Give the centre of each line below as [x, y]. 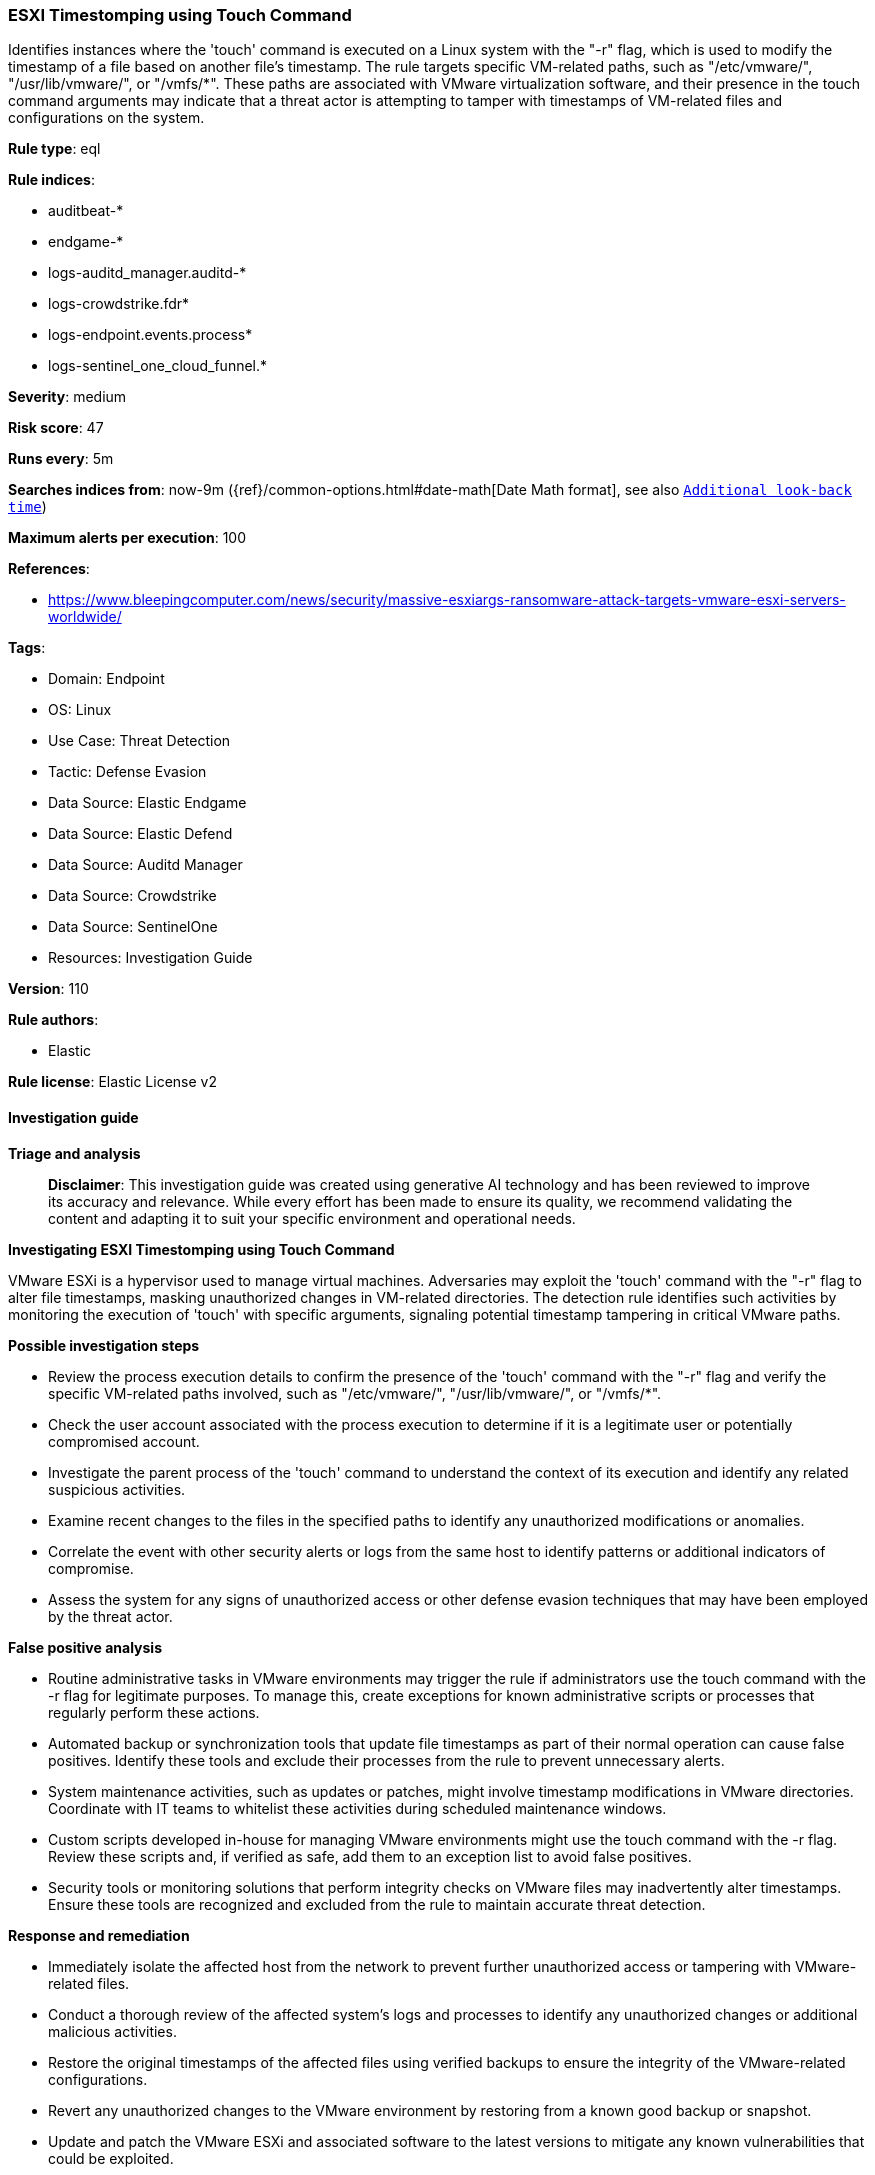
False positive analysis [85, 1647]
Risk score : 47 [56, 428]
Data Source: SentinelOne [133, 927]
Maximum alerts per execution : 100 [127, 538]
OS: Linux [80, 710]
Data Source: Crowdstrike [132, 896]
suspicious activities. [117, 1489]
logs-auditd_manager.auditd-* [147, 273]
